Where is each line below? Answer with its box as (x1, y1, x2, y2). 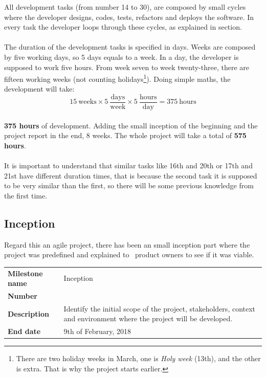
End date (8, 326, 41, 337)
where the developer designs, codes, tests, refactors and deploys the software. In (4, 11, 254, 22)
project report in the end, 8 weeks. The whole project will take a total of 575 (4, 130, 247, 141)
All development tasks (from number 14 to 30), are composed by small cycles (4, 2, 246, 12)
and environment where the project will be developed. (63, 313, 233, 324)
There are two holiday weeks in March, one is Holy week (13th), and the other (16, 353, 261, 364)
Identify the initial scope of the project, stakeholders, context (63, 303, 256, 314)
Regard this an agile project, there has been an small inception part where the (4, 239, 250, 250)
